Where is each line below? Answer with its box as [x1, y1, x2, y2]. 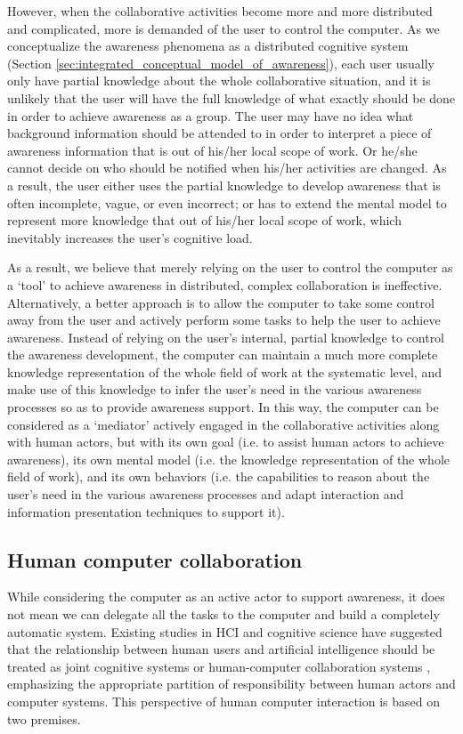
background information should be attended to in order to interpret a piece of [7, 124, 432, 142]
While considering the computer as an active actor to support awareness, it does [7, 587, 445, 606]
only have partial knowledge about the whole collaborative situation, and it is [7, 71, 431, 90]
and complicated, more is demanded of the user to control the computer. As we [7, 19, 440, 37]
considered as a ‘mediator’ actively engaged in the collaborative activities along [7, 415, 440, 433]
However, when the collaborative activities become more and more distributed [7, 2, 433, 20]
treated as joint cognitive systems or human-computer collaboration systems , [7, 657, 431, 675]
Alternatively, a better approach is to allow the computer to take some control [7, 293, 435, 311]
